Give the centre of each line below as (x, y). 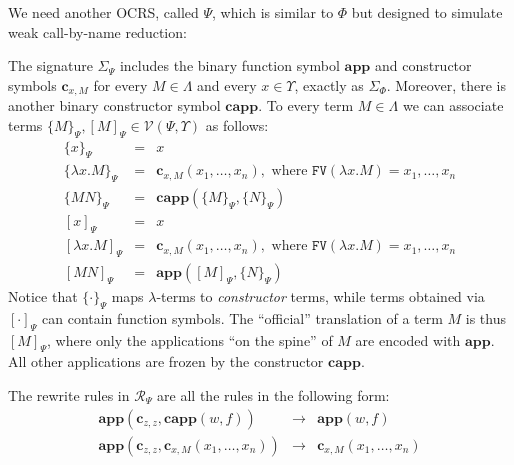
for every (120, 84)
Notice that (43, 296)
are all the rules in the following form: (273, 394)
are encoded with (408, 339)
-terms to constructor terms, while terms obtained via (320, 296)
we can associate (453, 105)
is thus (485, 317)
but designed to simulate (427, 12)
